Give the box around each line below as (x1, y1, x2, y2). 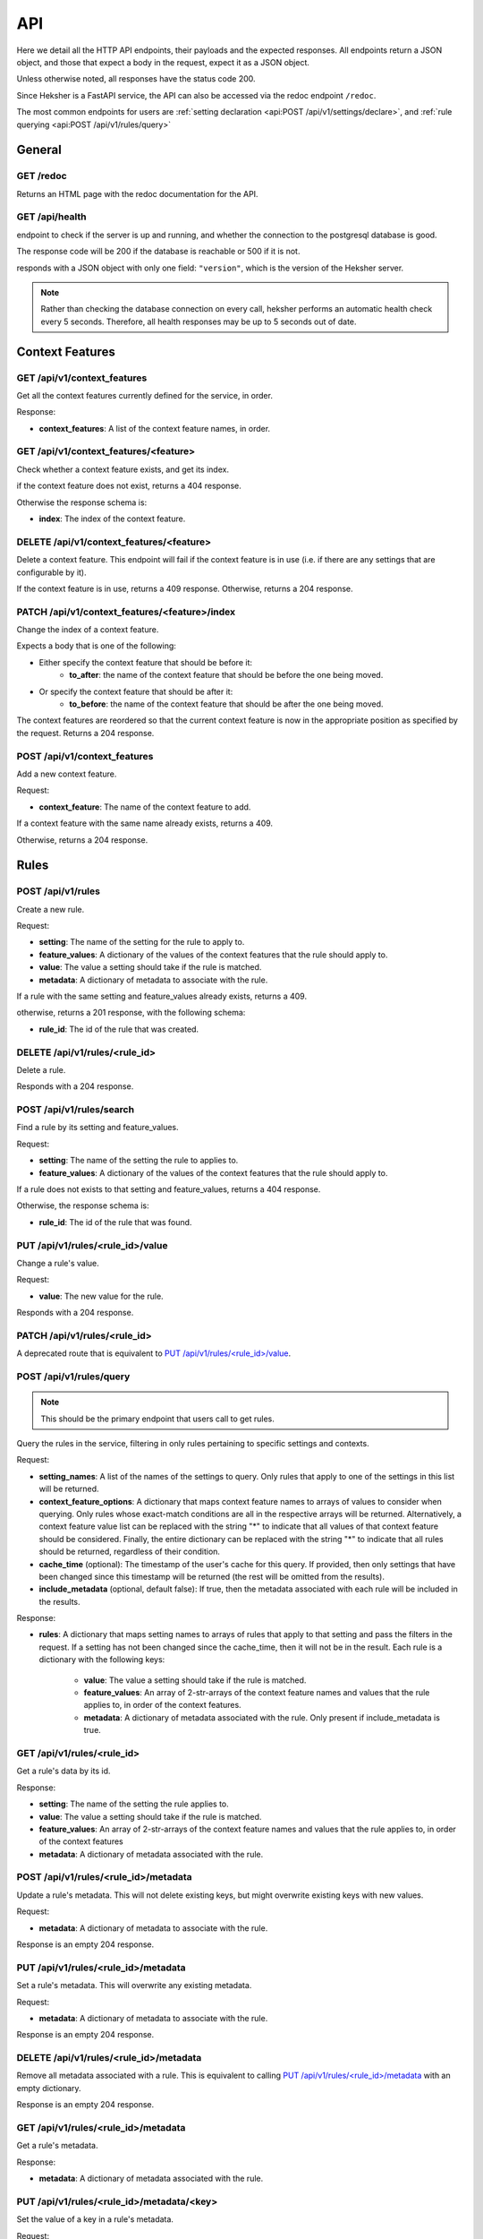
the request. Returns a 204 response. (16, 727, 155, 738)
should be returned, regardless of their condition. (38, 1546, 221, 1557)
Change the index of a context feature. (16, 624, 159, 635)
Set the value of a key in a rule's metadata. (16, 2214, 174, 2225)
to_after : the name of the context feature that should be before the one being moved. (69, 670, 384, 681)
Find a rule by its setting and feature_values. (16, 1122, 179, 1133)
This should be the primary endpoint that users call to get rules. (40, 1413, 275, 1424)
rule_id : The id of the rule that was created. (38, 1024, 199, 1034)
